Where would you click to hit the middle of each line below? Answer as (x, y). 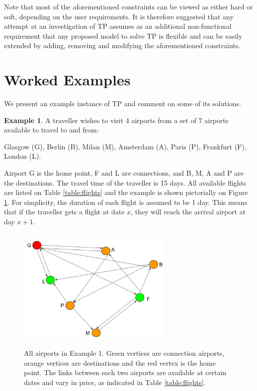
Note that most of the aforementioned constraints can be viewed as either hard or (128, 6)
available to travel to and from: (51, 130)
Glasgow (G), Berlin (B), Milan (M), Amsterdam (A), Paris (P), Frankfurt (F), (125, 146)
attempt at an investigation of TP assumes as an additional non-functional (118, 26)
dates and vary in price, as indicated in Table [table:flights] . (115, 382)
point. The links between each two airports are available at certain (125, 372)
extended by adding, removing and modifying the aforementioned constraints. (122, 45)
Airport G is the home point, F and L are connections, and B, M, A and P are (124, 173)
